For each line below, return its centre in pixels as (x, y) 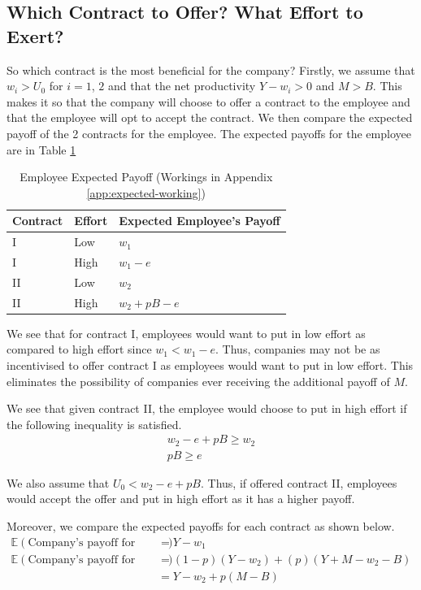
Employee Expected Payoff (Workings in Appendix (146, 177)
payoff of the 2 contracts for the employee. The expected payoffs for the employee (209, 133)
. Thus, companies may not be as (298, 349)
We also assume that (58, 482)
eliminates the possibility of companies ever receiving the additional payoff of (198, 381)
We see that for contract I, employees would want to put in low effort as (186, 333)
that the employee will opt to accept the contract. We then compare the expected (210, 117)
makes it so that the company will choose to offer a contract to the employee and (208, 101)
